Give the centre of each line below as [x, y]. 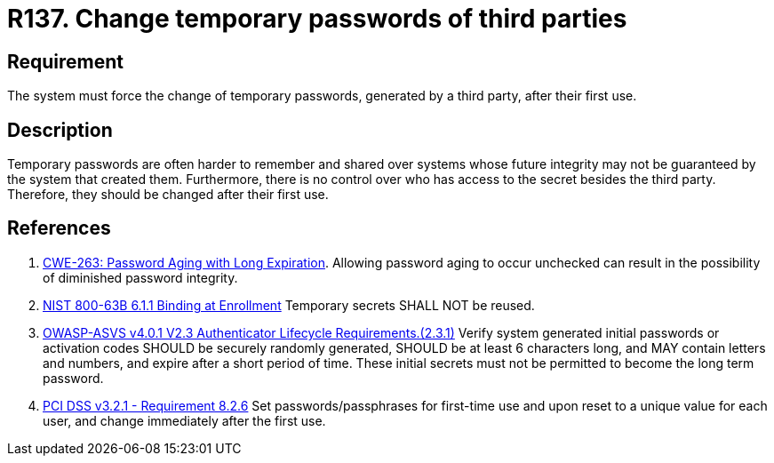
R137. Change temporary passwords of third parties [317, 19]
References [59, 228]
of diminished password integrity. [140, 277]
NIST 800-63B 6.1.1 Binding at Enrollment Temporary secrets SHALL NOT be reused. [289, 305]
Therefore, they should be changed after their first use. [168, 195]
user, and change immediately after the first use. [184, 420]
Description [60, 130]
